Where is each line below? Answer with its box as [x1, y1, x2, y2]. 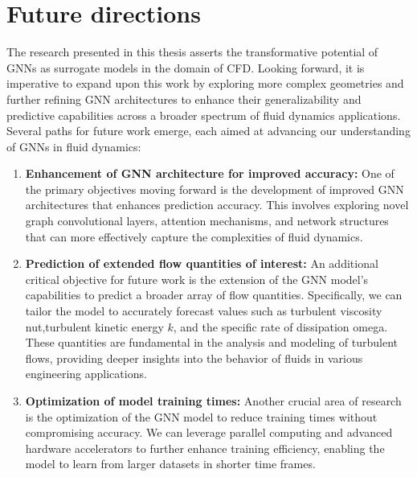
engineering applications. [25, 365, 147, 382]
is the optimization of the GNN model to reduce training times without [25, 408, 378, 425]
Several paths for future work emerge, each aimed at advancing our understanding [6, 122, 411, 139]
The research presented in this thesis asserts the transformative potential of [6, 43, 378, 60]
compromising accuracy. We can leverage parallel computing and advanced [25, 424, 393, 441]
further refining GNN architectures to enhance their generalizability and [6, 90, 362, 107]
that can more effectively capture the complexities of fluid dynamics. [25, 228, 363, 245]
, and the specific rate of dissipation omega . [173, 318, 388, 335]
